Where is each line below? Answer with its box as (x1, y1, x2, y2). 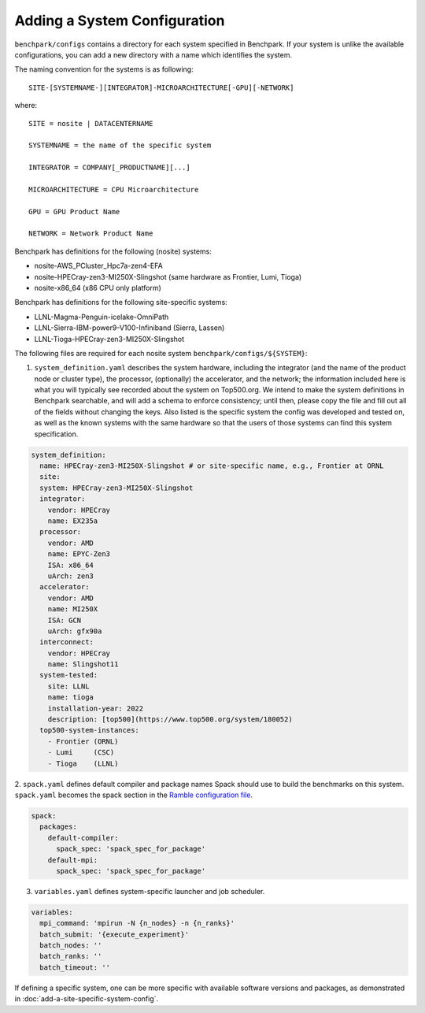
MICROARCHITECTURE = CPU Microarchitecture (28, 185, 199, 194)
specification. (34, 429, 79, 439)
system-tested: (39, 670, 98, 680)
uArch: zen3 (47, 571, 94, 581)
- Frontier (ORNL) (47, 737, 119, 746)
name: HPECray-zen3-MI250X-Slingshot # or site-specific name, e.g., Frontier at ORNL (39, 462, 385, 470)
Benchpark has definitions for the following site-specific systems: (14, 298, 227, 307)
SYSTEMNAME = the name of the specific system (28, 141, 212, 150)
